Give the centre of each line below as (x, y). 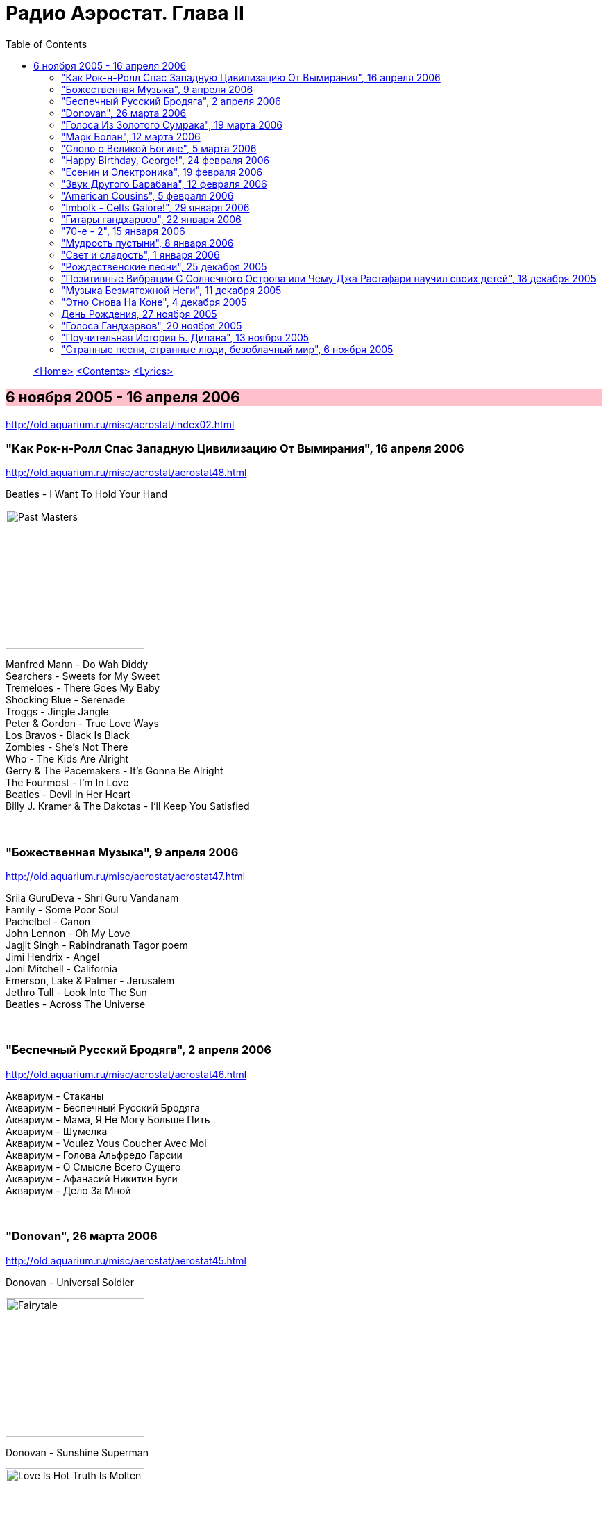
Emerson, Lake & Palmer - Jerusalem (90, 981)
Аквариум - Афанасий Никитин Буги (92, 1178)
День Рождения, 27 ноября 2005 (139, 314)
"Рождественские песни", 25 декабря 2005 (164, 266)
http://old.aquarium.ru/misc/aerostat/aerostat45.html (126, 1260)
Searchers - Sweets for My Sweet (83, 676)
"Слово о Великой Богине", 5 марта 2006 (159, 148)
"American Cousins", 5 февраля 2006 (147, 195)
